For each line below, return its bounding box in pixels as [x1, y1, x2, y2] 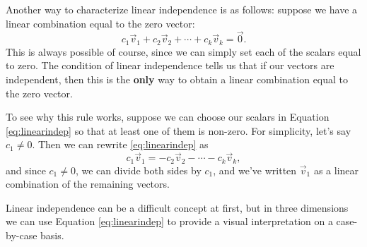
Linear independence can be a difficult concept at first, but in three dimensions [6, 200, 349, 215]
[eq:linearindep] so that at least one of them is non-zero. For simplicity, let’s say [6, 123, 351, 138]
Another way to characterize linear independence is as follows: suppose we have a [6, 2, 358, 16]
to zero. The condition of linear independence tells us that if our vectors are [6, 58, 334, 73]
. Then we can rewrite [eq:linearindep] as [32, 137, 209, 152]
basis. [40, 228, 64, 243]
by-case [6, 228, 37, 243]
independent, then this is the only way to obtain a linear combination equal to [6, 72, 349, 87]
